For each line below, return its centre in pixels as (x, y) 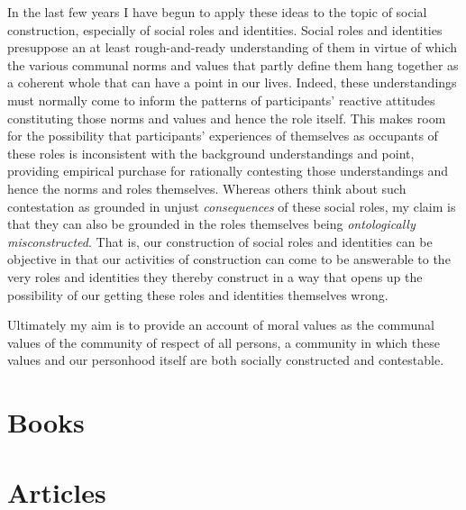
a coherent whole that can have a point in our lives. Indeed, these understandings (232, 82)
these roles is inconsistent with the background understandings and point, (211, 153)
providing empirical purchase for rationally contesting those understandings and (228, 171)
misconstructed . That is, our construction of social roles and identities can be (220, 241)
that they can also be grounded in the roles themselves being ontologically (211, 224)
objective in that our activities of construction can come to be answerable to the (229, 259)
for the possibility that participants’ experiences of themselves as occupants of (223, 136)
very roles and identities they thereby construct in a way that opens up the (215, 276)
